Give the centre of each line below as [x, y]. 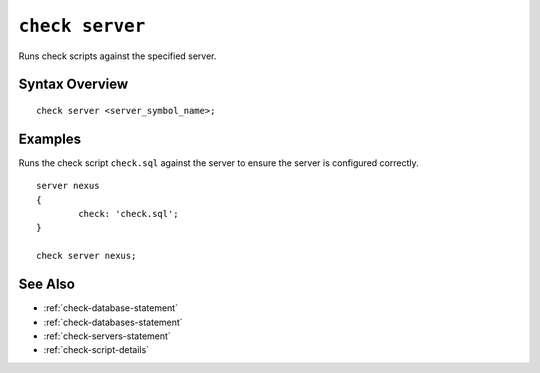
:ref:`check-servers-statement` [107, 336]
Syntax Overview [73, 84]
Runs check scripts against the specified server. [117, 56]
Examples [50, 138]
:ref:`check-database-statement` [111, 308]
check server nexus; [86, 256]
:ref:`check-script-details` [96, 350]
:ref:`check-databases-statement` [113, 322]
